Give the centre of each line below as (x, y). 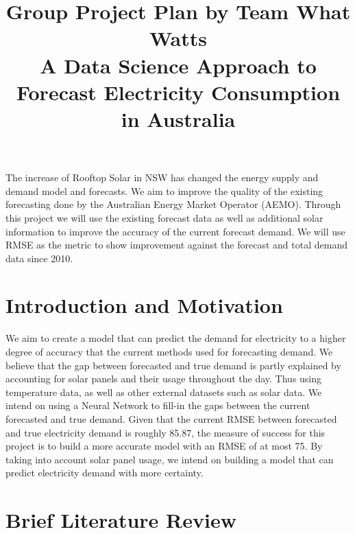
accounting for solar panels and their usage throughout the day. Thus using (164, 379)
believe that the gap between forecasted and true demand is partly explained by (173, 365)
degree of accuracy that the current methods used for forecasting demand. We (169, 351)
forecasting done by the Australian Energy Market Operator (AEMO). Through (173, 204)
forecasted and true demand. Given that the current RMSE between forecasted (171, 418)
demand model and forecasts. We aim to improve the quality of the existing (164, 190)
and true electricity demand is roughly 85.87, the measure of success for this (166, 432)
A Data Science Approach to (178, 65)
